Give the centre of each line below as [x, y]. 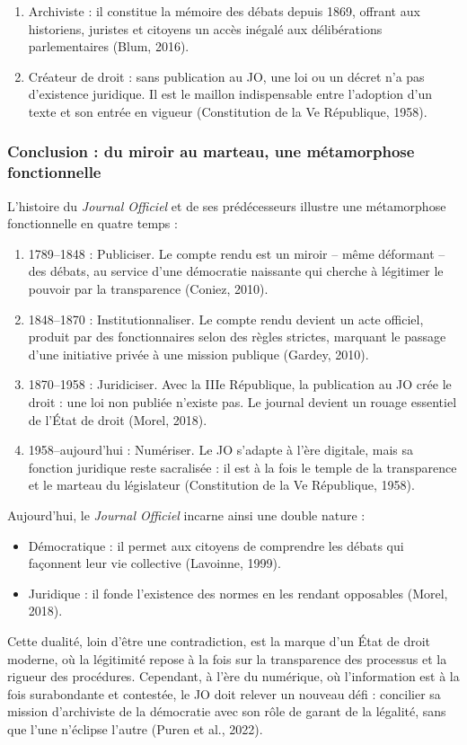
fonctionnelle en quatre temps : [93, 223]
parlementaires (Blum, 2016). [109, 46]
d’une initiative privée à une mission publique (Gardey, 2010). [198, 354]
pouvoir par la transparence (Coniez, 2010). [148, 289]
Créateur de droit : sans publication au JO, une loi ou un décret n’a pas [226, 76]
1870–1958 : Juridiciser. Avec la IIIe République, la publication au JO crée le [240, 384]
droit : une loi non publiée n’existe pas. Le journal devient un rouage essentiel [242, 402]
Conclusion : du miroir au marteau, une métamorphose [211, 151]
